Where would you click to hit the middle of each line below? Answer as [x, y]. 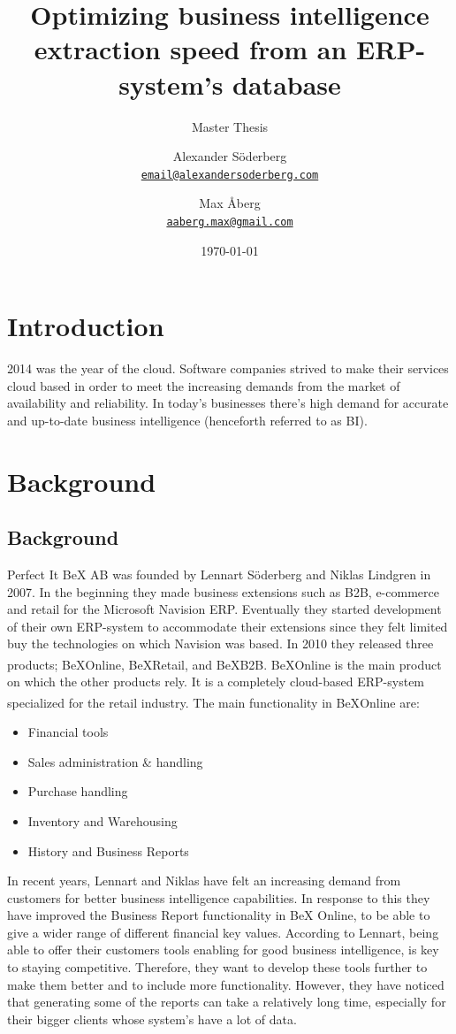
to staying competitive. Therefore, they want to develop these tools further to [217, 967]
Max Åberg [230, 203]
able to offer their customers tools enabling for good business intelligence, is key [223, 950]
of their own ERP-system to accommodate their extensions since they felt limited [228, 626]
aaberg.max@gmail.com [230, 222]
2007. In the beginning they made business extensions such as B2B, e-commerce [223, 591]
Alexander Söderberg [230, 156]
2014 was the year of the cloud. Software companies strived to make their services [228, 368]
